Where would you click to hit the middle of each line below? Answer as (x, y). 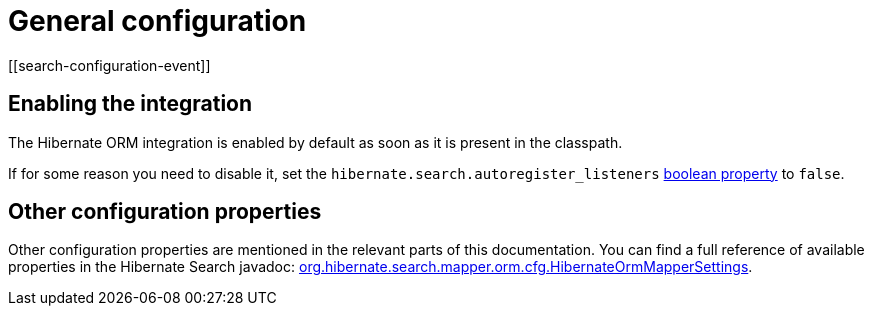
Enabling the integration (130, 104)
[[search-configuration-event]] (109, 65)
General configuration (157, 21)
